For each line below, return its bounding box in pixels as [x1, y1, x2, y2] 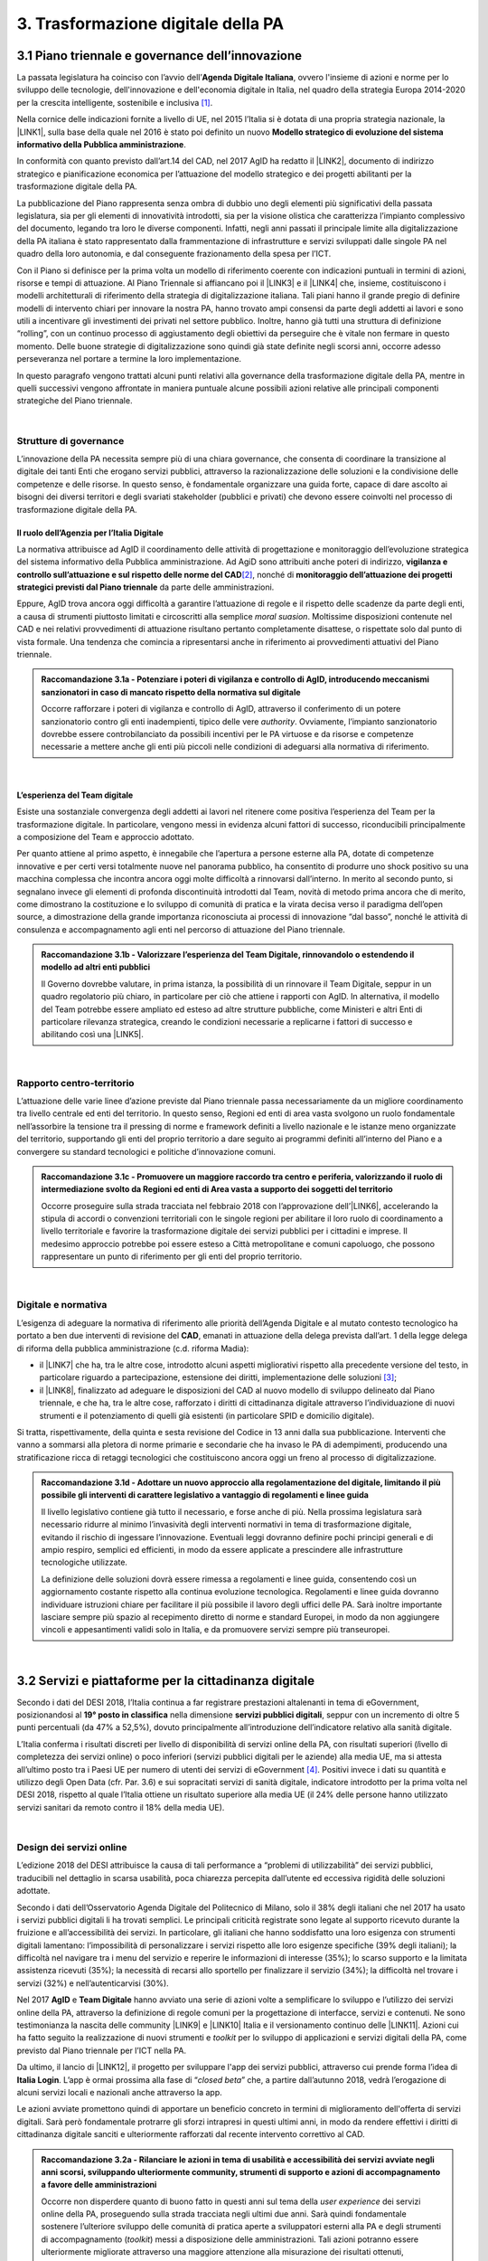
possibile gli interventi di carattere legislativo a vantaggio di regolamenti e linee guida [41, 1490, 370, 1500]
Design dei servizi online [16, 1840, 127, 1853]
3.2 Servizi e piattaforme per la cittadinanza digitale [16, 1673, 315, 1689]
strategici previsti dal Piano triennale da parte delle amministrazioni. [16, 582, 275, 592]
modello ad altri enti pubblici [41, 961, 151, 972]
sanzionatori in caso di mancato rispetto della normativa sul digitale [41, 686, 302, 697]
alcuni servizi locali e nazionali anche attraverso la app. [16, 2086, 223, 2097]
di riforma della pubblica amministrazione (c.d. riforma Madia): [16, 1343, 249, 1354]
